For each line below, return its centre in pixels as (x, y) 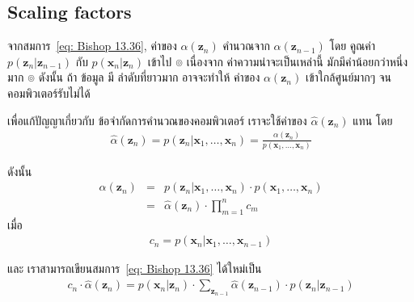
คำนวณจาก (246, 46)
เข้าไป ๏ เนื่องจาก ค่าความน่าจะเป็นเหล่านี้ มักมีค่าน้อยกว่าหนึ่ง (278, 61)
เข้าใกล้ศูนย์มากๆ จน (348, 77)
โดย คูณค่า (353, 46)
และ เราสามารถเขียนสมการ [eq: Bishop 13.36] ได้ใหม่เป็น (135, 268)
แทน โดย (373, 120)
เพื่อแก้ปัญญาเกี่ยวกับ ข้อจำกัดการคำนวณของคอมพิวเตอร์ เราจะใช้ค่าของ (157, 120)
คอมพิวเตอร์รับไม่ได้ (49, 92)
